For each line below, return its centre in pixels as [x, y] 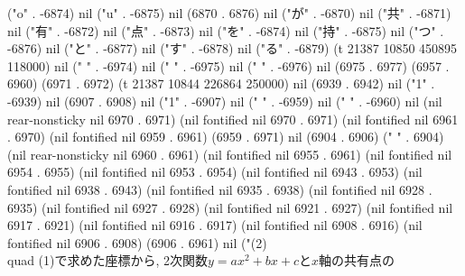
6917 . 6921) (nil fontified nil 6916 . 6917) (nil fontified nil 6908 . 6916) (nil [215, 225]
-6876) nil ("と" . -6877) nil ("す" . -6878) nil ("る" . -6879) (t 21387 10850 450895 [232, 48]
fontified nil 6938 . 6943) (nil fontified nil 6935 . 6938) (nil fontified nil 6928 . [220, 189]
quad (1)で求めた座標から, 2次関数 [108, 260]
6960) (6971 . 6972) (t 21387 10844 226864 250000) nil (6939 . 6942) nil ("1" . [221, 83]
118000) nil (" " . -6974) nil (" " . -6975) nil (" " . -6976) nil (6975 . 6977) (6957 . [228, 65]
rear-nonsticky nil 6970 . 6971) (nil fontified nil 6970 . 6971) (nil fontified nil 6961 [233, 119]
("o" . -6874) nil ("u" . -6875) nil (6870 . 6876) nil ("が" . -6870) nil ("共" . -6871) [229, 13]
